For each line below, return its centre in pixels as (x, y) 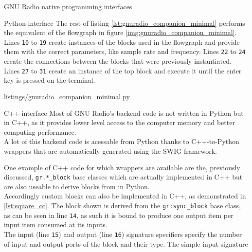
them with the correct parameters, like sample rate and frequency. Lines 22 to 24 (125, 51)
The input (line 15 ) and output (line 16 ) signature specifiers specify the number (123, 234)
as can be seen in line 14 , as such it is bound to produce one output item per (119, 215)
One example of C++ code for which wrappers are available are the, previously (122, 167)
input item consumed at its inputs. (56, 225)
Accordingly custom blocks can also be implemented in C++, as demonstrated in (125, 196)
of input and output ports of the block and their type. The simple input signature (126, 243)
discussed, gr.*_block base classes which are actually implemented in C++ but (123, 177)
